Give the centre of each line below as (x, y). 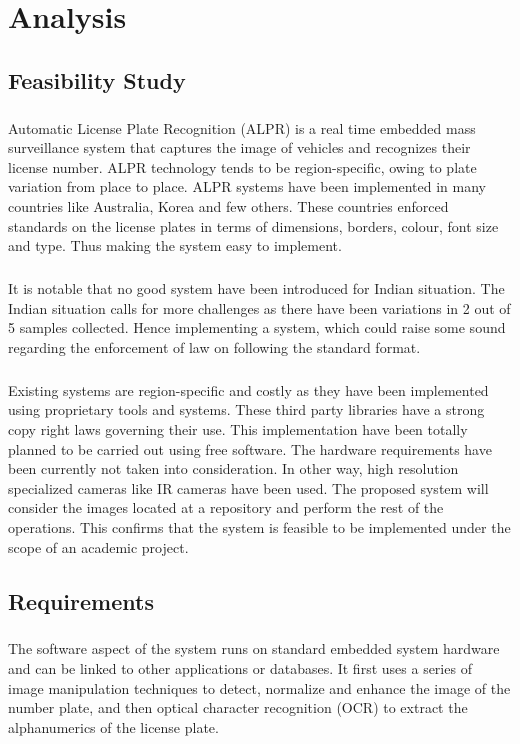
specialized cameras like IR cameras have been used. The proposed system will (248, 487)
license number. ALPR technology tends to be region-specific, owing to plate (242, 166)
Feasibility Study (97, 79)
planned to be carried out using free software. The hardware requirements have (250, 448)
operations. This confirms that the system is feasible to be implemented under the (259, 526)
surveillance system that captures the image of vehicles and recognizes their (239, 147)
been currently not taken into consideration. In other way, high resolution (233, 468)
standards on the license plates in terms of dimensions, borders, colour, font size (253, 225)
